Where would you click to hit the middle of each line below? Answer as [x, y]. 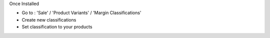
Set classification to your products [57, 27]
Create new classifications [49, 19]
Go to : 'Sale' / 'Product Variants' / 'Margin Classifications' [82, 13]
